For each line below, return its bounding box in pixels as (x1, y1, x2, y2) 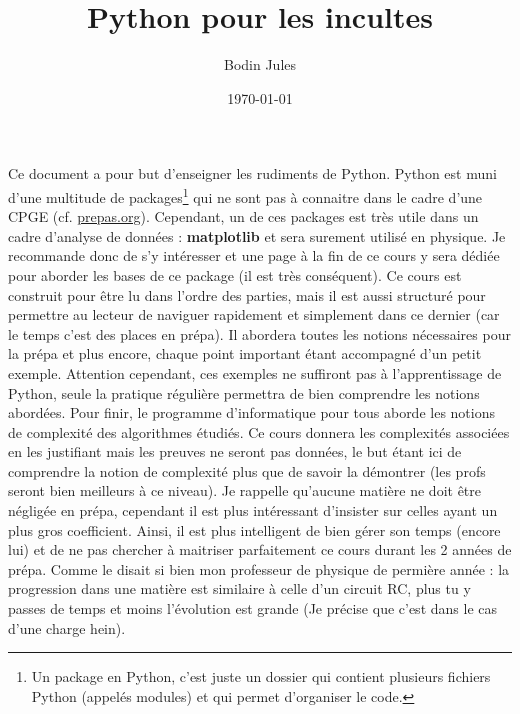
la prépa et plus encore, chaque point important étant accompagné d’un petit (8, 343, 482, 364)
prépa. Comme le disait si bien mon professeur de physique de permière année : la (8, 558, 510, 579)
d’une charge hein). (8, 617, 126, 638)
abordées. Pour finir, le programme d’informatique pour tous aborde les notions (8, 402, 495, 423)
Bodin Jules (223, 54, 297, 75)
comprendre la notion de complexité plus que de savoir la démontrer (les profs (8, 460, 486, 481)
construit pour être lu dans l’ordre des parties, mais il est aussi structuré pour (8, 284, 486, 305)
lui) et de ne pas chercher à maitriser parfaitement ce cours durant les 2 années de (8, 539, 512, 560)
